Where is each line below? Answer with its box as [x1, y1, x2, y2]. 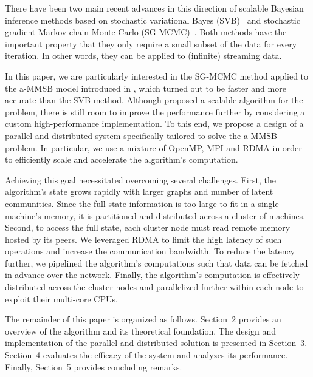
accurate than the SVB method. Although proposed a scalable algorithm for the [5, 93, 303, 106]
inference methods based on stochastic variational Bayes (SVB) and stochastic [5, 13, 300, 26]
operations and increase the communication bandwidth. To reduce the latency [5, 245, 295, 257]
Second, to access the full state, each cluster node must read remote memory [5, 221, 291, 234]
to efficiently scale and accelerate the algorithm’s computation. [5, 153, 238, 166]
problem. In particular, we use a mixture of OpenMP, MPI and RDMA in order [5, 141, 302, 154]
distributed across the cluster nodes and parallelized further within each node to [5, 280, 304, 293]
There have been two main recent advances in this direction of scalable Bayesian [5, 2, 304, 14]
